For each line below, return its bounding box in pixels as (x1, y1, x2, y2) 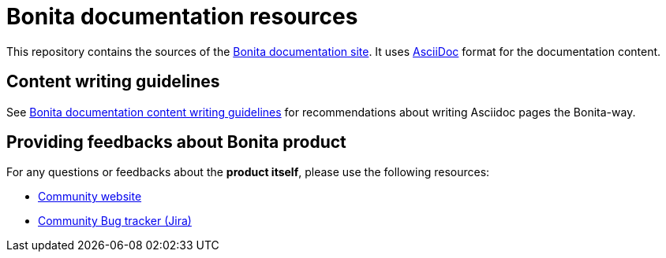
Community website (38, 190, 142, 204)
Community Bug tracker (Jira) (38, 214, 192, 228)
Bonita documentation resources (6, 3, 358, 30)
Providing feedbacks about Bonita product (6, 132, 346, 153)
